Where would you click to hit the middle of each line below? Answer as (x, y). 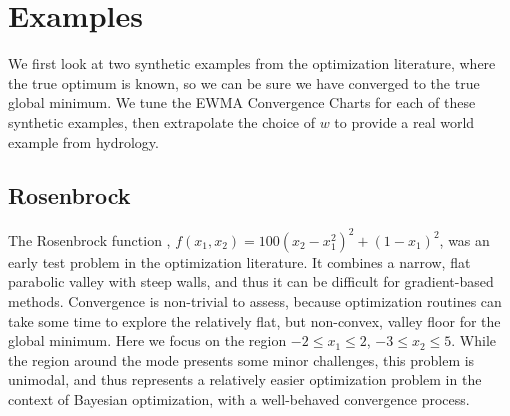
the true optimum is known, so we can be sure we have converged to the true (244, 82)
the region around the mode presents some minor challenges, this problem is (241, 359)
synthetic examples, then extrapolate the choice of (162, 121)
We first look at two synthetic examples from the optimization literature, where (252, 63)
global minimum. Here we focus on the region (147, 340)
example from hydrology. (83, 141)
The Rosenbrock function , (89, 239)
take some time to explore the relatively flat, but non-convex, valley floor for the (254, 320)
